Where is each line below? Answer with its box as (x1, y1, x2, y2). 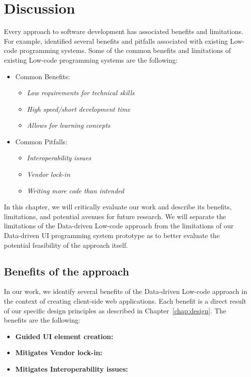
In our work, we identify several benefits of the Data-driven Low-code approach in (4, 286, 248, 296)
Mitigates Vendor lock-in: (15, 347, 103, 358)
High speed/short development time (27, 103, 131, 114)
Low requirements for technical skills (27, 87, 135, 98)
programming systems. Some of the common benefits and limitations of (19, 45, 231, 55)
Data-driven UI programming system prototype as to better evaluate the (4, 230, 220, 240)
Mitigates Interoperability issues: (15, 363, 128, 374)
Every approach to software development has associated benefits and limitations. (4, 26, 243, 36)
